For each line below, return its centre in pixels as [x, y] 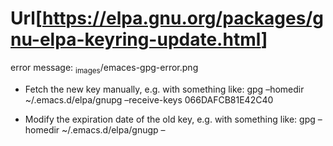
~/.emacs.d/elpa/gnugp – [113, 129]
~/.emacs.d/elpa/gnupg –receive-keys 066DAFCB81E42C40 [149, 99]
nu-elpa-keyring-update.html [136, 39]
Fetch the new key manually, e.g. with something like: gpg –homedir [164, 89]
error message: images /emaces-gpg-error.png [104, 68]
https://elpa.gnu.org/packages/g [182, 18]
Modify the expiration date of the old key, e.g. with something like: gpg [170, 119]
